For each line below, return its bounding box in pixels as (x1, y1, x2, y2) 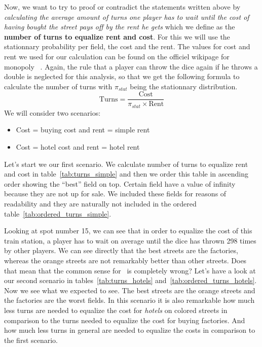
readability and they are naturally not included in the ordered (4, 198, 197, 209)
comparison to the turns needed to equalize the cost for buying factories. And (4, 315, 245, 325)
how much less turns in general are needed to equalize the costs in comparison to (4, 325, 255, 335)
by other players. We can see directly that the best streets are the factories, (4, 245, 238, 256)
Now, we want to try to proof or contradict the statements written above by (4, 2, 241, 12)
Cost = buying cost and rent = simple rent (16, 124, 150, 135)
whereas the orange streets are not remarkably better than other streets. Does (4, 255, 247, 265)
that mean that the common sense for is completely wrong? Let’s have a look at (4, 265, 256, 275)
